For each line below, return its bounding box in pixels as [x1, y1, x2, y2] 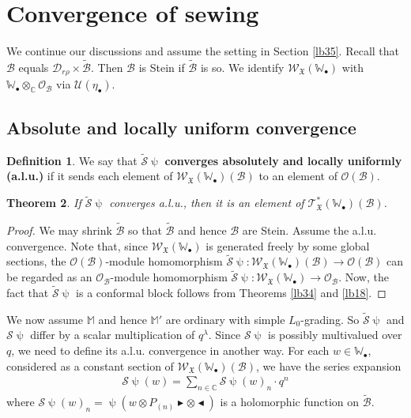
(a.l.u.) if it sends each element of [6, 168, 173, 184]
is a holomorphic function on [220, 394, 360, 410]
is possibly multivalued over [268, 326, 402, 343]
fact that [6, 284, 49, 301]
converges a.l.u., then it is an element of [109, 194, 304, 211]
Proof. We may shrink [6, 222, 112, 239]
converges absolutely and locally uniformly [164, 152, 402, 168]
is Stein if [138, 58, 185, 75]
